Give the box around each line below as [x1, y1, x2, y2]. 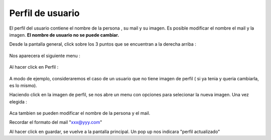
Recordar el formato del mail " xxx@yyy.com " [9, 119, 102, 125]
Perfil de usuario [9, 8, 80, 19]
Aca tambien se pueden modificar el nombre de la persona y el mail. [9, 110, 151, 116]
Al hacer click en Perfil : [9, 64, 59, 70]
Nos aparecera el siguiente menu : [9, 53, 80, 59]
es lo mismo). [9, 82, 37, 88]
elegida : [9, 98, 28, 105]
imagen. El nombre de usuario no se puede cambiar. [9, 32, 119, 38]
